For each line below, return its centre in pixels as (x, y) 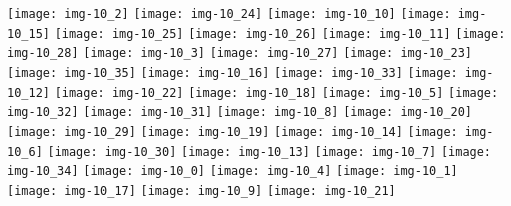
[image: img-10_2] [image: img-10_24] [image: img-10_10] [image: (229, 14)
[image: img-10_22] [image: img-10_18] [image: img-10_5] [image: (276, 92)
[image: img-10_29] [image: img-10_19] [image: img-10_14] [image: (232, 131)
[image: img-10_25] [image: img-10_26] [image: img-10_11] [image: (280, 33)
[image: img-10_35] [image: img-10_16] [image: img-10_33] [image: (232, 72)
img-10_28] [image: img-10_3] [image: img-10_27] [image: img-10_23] (240, 53)
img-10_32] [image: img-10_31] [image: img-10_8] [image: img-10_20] (240, 112)
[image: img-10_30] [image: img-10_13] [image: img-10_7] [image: (269, 151)
